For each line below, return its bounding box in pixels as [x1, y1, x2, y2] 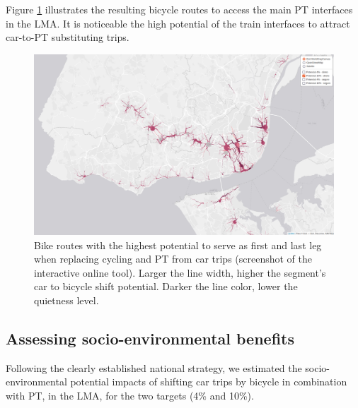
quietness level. [34, 293, 99, 308]
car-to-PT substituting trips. [6, 30, 129, 44]
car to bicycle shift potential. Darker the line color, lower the [34, 279, 298, 294]
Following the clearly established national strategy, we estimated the [6, 360, 302, 375]
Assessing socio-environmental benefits [6, 328, 295, 349]
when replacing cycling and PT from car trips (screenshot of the [34, 251, 313, 266]
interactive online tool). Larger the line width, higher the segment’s [34, 265, 326, 280]
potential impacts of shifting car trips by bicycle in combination [70, 374, 347, 389]
